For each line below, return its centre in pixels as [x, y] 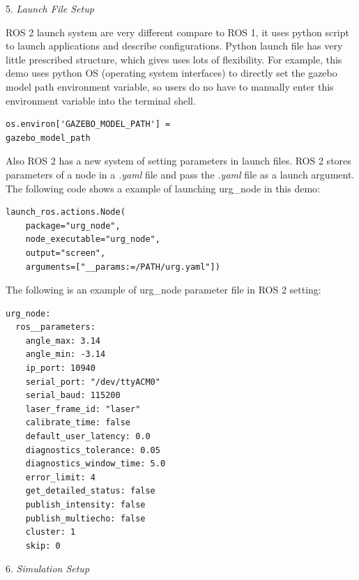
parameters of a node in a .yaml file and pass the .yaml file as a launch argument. [180, 174]
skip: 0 [43, 545]
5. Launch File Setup [50, 8]
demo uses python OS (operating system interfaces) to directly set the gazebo [171, 73]
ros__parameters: [55, 327]
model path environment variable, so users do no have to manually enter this [170, 86]
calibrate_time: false [78, 423]
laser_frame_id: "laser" [83, 409]
